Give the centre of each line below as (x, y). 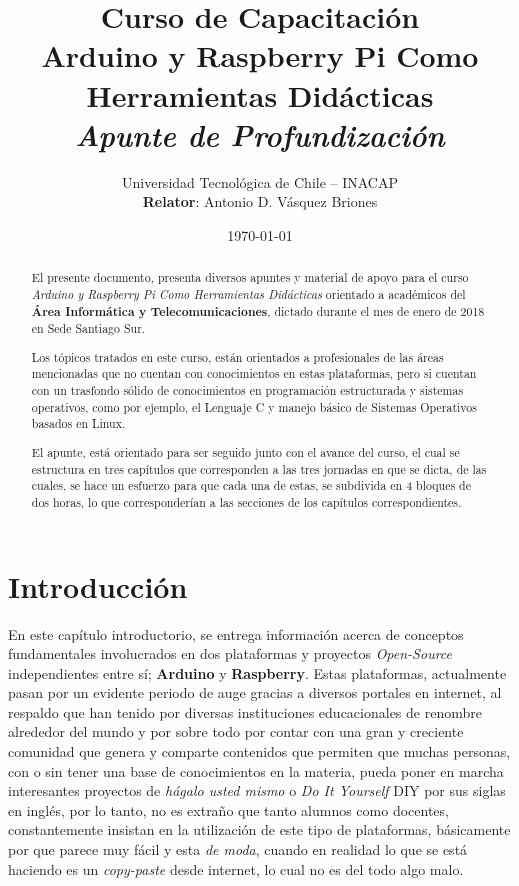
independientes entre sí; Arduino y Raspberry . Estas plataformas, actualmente (257, 672)
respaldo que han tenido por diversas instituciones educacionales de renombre (245, 711)
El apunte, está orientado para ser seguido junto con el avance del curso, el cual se (245, 451)
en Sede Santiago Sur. (88, 328)
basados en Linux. (78, 423)
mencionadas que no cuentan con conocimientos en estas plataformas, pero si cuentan (254, 373)
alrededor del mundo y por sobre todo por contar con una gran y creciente (236, 731)
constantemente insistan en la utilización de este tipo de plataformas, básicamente (259, 829)
